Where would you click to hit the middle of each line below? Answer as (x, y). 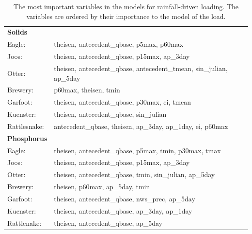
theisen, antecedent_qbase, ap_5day (108, 223)
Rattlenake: (24, 223)
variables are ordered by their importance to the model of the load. (126, 16)
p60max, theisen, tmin (87, 90)
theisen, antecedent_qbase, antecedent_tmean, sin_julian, (141, 68)
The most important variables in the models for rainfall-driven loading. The (126, 6)
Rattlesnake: (26, 126)
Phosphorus (27, 138)
